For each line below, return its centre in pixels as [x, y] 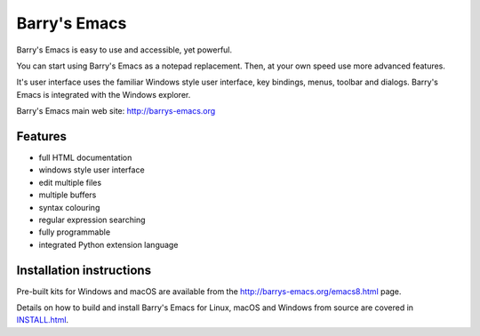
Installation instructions [84, 270]
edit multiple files [70, 182]
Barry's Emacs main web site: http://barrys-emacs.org [116, 111]
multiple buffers [68, 195]
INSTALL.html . [43, 320]
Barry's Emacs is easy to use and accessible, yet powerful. [124, 50]
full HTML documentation [85, 158]
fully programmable [75, 232]
